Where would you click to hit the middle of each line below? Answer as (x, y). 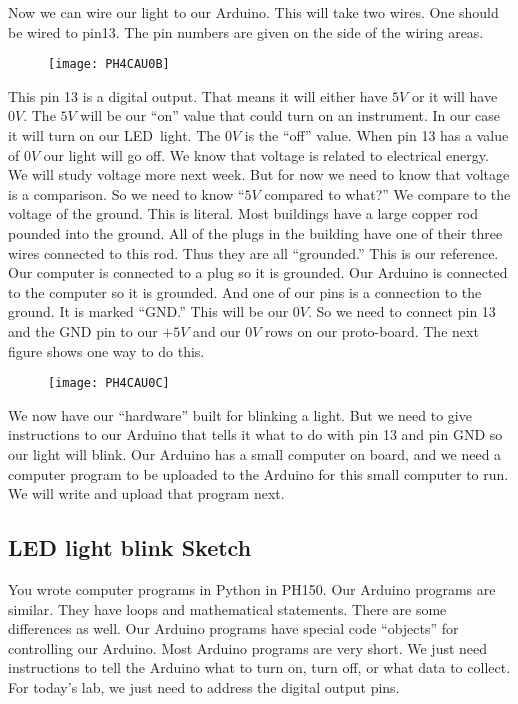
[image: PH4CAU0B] (109, 64)
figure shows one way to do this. (106, 350)
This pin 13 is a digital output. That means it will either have (198, 95)
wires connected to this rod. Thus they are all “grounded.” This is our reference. (253, 252)
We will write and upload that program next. (146, 493)
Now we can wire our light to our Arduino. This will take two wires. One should (253, 12)
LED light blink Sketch (130, 547)
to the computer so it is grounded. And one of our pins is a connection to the (245, 291)
